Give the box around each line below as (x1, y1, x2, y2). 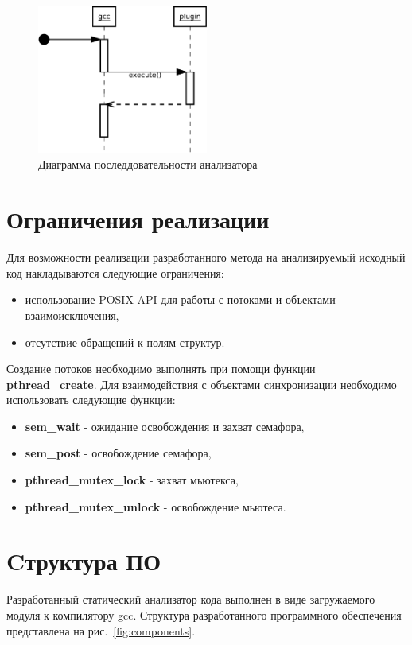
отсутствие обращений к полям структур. (25, 333, 225, 350)
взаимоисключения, (25, 306, 119, 323)
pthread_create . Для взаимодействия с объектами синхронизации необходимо (6, 375, 397, 392)
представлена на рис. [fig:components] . (6, 622, 196, 639)
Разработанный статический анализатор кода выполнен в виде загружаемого (6, 591, 375, 608)
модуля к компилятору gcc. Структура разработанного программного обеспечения (6, 606, 402, 623)
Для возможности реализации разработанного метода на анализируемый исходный (6, 249, 406, 266)
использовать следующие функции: (6, 391, 176, 408)
